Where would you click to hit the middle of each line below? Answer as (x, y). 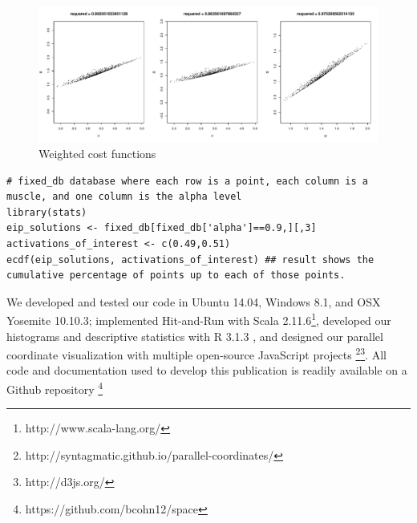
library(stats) (47, 212)
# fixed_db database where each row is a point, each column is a (188, 181)
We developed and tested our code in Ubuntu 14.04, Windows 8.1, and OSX (194, 301)
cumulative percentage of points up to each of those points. (176, 276)
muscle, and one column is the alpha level (124, 197)
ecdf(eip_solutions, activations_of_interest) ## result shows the (190, 259)
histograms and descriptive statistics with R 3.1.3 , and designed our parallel (195, 336)
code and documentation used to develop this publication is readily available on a (207, 370)
